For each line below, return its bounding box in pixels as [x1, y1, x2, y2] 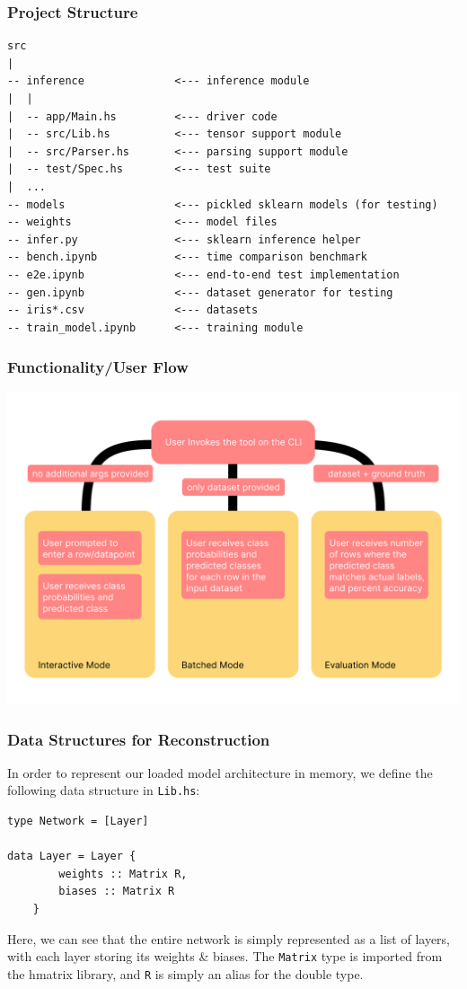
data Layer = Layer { [7, 850, 137, 863]
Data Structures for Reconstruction [7, 728, 270, 750]
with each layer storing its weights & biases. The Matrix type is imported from [7, 947, 443, 966]
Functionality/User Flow [7, 356, 189, 378]
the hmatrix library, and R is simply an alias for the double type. [7, 964, 364, 983]
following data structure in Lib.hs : [7, 781, 200, 799]
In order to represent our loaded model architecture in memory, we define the [7, 763, 433, 781]
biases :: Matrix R [58, 885, 175, 898]
